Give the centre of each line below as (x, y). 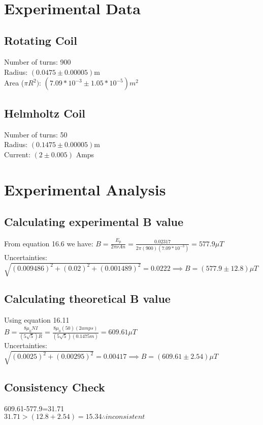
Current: (17, 154)
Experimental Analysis (85, 189)
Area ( (14, 83)
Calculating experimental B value (94, 222)
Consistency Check (55, 387)
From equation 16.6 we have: (49, 243)
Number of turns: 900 (38, 62)
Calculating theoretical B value (87, 299)
